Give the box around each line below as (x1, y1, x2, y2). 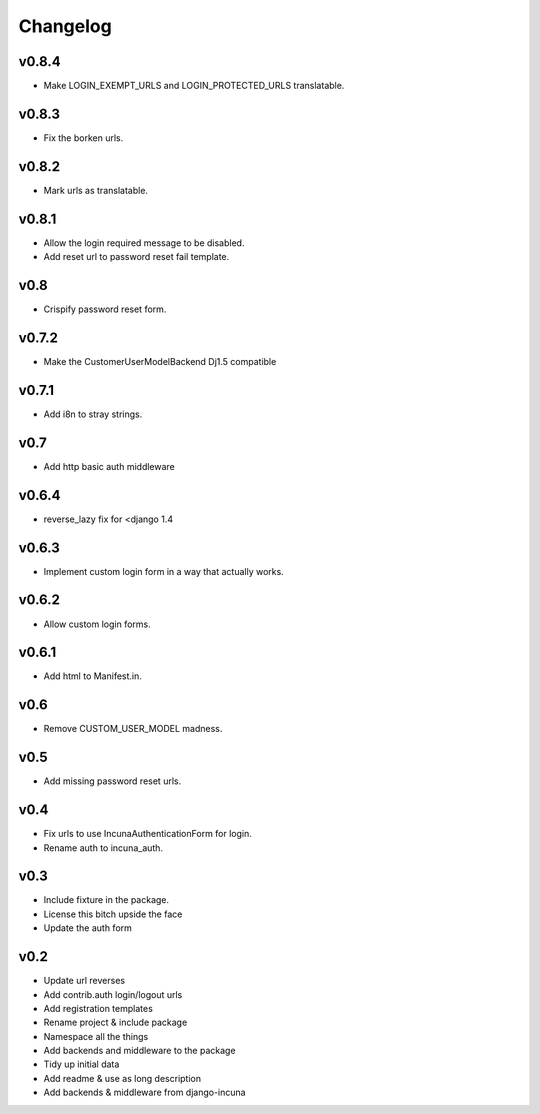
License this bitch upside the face (43, 908, 183, 920)
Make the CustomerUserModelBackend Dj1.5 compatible (43, 355, 277, 367)
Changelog (18, 15, 112, 37)
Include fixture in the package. (43, 894, 170, 906)
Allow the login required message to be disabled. (43, 236, 245, 249)
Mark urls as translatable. (43, 184, 149, 196)
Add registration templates (43, 1002, 154, 1014)
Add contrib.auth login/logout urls (43, 988, 183, 1000)
